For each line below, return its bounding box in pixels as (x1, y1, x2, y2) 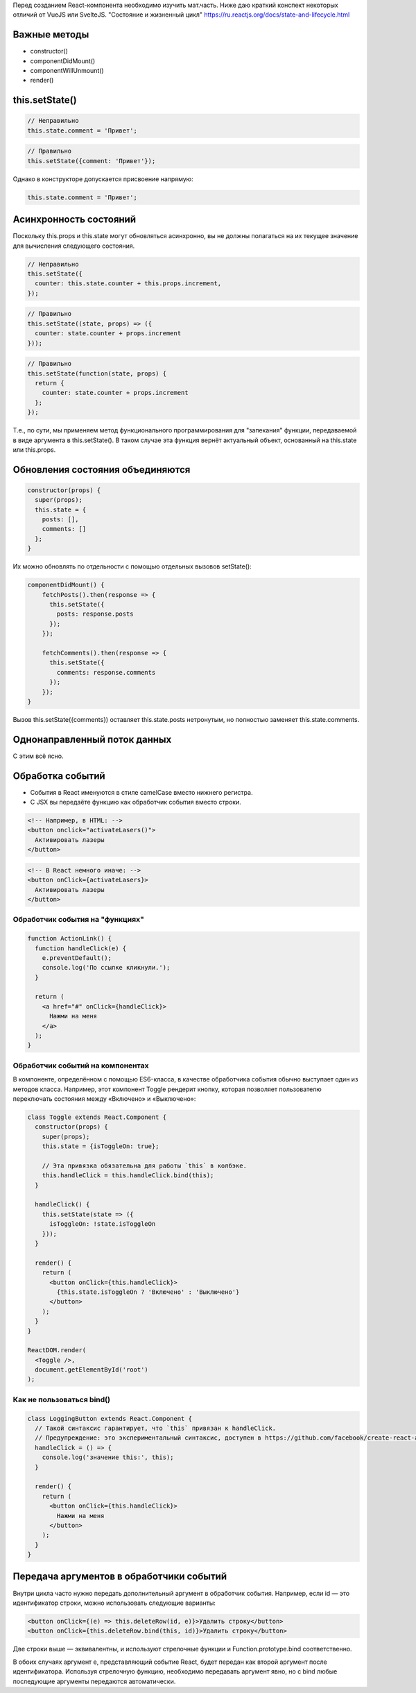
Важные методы (12, 28, 89, 41)
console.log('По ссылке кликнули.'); (42, 963, 171, 972)
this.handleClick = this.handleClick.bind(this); (42, 1172, 214, 1179)
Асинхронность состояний (12, 214, 137, 226)
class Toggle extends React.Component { (27, 1113, 166, 1121)
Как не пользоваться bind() (12, 1395, 111, 1404)
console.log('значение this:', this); (42, 1454, 174, 1461)
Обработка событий (12, 770, 105, 782)
